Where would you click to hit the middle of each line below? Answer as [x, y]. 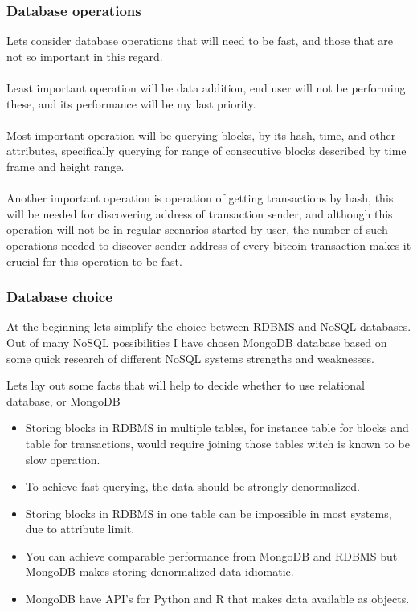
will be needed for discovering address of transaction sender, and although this [200, 213]
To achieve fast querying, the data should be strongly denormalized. [192, 486]
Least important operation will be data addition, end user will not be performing [206, 88]
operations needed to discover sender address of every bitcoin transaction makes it [209, 245]
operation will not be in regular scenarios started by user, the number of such [197, 229]
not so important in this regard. [85, 56]
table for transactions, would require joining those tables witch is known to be [217, 443]
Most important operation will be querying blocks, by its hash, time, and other [201, 135]
